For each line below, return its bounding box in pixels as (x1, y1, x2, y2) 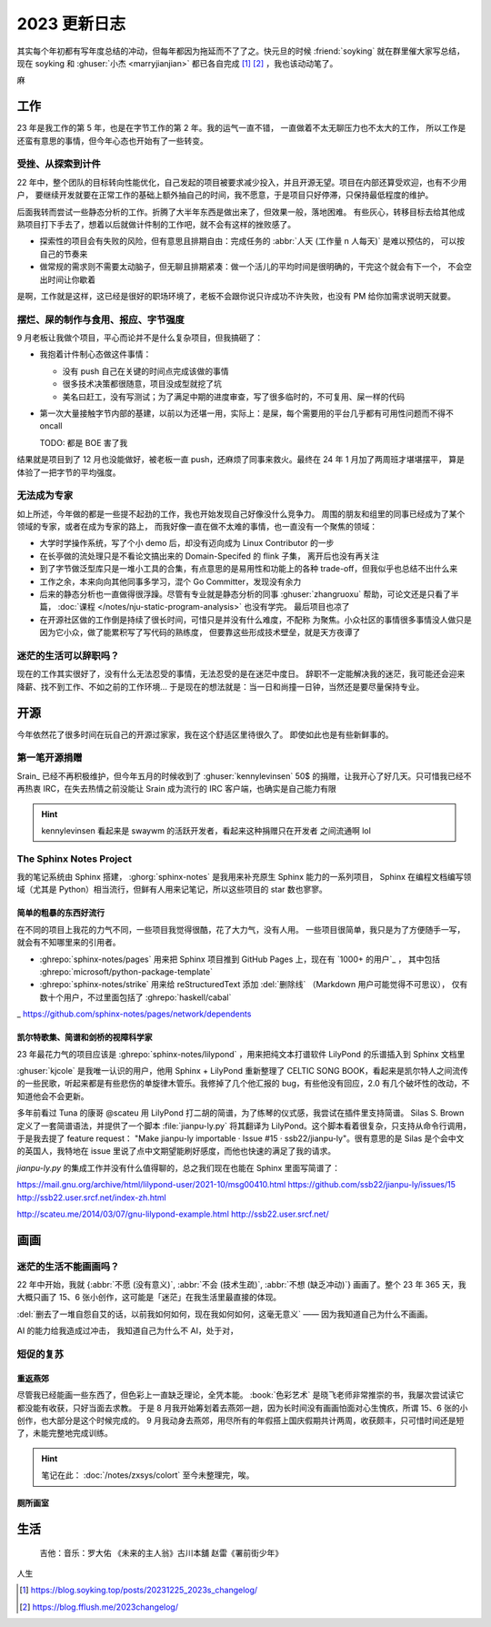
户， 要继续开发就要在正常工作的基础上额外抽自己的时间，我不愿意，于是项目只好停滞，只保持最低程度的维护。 (16, 189, 434, 200)
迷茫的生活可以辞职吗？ (16, 649, 120, 662)
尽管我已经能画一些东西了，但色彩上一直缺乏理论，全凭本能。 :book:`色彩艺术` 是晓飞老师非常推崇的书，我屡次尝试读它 (16, 1390, 465, 1400)
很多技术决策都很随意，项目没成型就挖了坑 (62, 379, 222, 389)
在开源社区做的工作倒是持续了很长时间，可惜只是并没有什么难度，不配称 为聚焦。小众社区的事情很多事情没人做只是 (39, 614, 472, 625)
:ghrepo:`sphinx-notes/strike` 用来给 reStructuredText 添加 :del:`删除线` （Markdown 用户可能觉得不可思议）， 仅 (39, 979, 460, 990)
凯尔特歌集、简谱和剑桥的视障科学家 (16, 1032, 153, 1043)
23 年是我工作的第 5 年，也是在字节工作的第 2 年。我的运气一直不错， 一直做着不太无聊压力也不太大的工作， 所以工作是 (16, 123, 466, 134)
